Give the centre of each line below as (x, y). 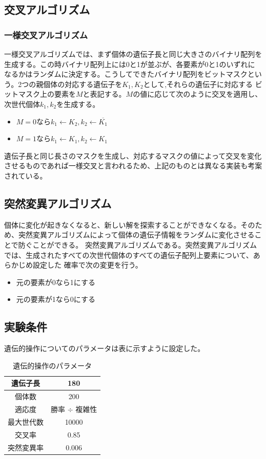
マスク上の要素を (47, 94)
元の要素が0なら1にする (56, 282)
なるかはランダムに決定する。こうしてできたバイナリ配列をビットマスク (126, 74)
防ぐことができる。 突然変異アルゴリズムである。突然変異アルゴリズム (137, 244)
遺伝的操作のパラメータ (52, 365)
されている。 (26, 175)
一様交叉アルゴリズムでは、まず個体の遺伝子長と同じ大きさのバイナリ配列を (133, 54)
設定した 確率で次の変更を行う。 (87, 265)
